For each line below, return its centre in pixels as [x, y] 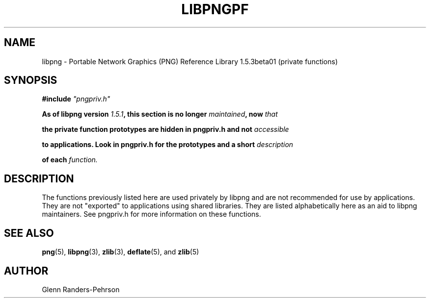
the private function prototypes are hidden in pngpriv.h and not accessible [165, 129]
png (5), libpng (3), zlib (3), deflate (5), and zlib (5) [121, 252]
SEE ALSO [29, 233]
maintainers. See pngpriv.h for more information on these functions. [151, 214]
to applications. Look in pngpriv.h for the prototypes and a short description [168, 145]
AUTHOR [26, 271]
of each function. [70, 160]
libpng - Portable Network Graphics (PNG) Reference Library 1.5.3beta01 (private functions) [190, 61]
